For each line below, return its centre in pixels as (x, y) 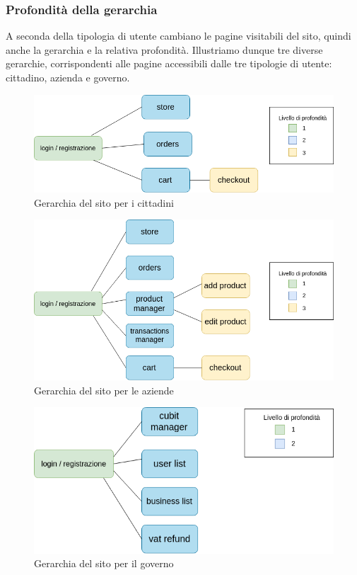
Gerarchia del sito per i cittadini (104, 202)
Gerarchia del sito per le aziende (104, 390)
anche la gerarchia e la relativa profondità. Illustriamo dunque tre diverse (164, 49)
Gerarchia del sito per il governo (104, 563)
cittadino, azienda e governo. (68, 77)
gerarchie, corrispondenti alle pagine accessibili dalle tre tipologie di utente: (169, 63)
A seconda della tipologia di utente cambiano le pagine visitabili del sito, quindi (178, 36)
